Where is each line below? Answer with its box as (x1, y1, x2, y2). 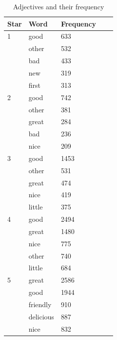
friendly (28, 299, 52, 309)
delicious (28, 311, 54, 321)
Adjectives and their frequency (13, 1, 104, 11)
